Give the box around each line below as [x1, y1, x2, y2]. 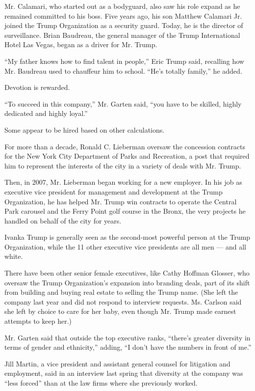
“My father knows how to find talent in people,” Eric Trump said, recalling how [4, 56, 244, 66]
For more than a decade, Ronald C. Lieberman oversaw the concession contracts [4, 141, 246, 151]
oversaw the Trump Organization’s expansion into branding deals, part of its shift [4, 277, 250, 287]
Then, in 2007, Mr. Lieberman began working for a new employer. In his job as [4, 177, 242, 187]
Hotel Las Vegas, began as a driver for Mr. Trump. [4, 39, 157, 50]
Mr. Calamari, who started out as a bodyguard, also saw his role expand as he [4, 1, 240, 11]
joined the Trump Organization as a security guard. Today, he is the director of [4, 20, 243, 30]
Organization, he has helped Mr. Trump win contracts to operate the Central [4, 196, 237, 206]
